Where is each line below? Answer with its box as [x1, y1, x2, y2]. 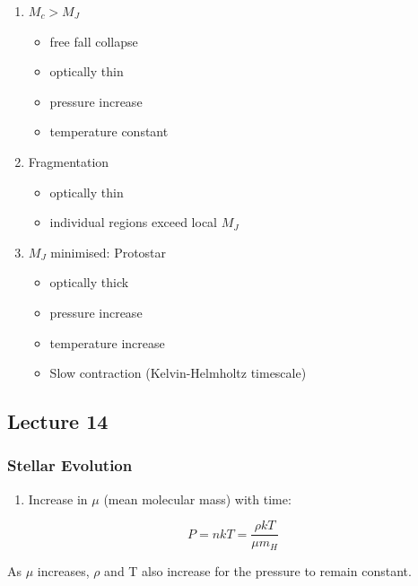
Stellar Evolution [7, 454, 133, 477]
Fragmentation [28, 152, 109, 171]
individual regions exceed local [49, 213, 218, 232]
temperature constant [49, 122, 169, 141]
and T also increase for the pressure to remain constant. [104, 561, 412, 580]
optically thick [49, 273, 129, 292]
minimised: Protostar [50, 242, 167, 261]
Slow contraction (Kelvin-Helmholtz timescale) [49, 363, 307, 382]
